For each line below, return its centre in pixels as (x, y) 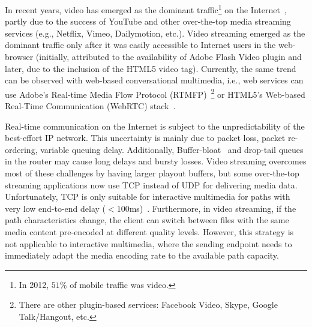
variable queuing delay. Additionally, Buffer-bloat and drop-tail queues (172, 149)
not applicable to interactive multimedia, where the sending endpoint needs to (148, 243)
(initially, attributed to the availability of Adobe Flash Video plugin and (169, 57)
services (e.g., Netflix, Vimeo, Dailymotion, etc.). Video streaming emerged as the (155, 33)
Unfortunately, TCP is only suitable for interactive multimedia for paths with (148, 196)
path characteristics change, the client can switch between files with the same (147, 220)
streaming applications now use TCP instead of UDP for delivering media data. (151, 184)
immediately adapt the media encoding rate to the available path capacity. (142, 255)
